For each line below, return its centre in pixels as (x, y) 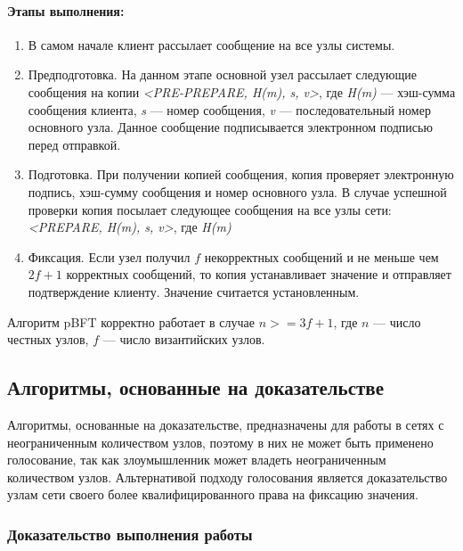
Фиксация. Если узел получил (109, 256)
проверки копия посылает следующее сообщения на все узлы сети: (210, 209)
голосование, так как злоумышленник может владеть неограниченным (197, 460)
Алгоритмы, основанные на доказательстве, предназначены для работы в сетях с (226, 424)
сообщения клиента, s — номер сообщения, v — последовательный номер (229, 109)
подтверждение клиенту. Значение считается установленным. (194, 291)
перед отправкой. (74, 144)
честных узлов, (48, 339)
